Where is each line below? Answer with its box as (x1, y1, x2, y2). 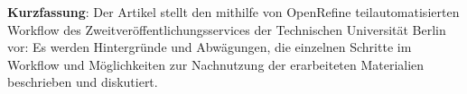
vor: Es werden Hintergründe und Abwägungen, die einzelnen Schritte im (7, 38, 412, 56)
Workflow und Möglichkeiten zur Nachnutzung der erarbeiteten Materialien (7, 55, 425, 73)
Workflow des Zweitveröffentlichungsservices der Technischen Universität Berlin (7, 20, 446, 38)
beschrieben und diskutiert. (7, 73, 158, 91)
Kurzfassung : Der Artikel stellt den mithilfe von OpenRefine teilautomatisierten (7, 3, 460, 21)
